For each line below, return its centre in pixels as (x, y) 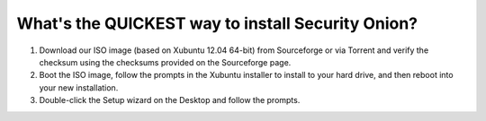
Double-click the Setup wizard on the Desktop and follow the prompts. (170, 100)
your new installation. (79, 87)
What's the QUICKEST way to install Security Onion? (217, 23)
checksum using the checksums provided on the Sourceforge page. (165, 62)
